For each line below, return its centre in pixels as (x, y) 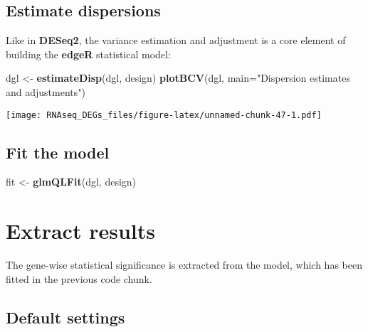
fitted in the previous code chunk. (79, 278)
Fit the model (58, 152)
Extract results (80, 231)
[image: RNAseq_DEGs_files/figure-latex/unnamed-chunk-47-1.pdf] (164, 115)
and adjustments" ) (46, 91)
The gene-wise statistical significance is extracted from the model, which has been (184, 265)
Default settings (65, 317)
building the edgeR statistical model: (88, 54)
